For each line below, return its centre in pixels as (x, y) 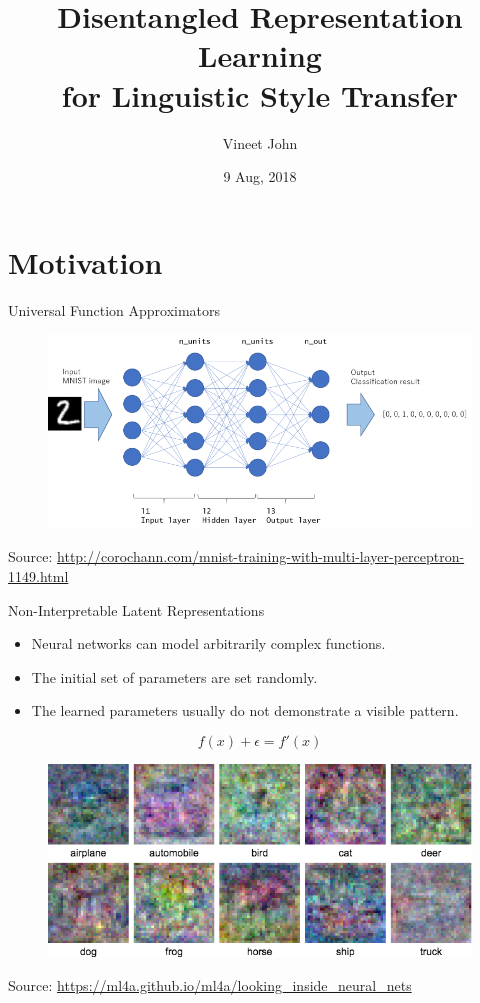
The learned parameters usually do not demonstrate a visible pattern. (245, 710)
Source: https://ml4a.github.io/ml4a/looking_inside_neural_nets (210, 984)
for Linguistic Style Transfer (260, 94)
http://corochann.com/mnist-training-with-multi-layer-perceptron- (261, 556)
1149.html (38, 575)
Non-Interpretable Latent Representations (136, 609)
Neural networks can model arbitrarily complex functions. (208, 643)
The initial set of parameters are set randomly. (174, 676)
